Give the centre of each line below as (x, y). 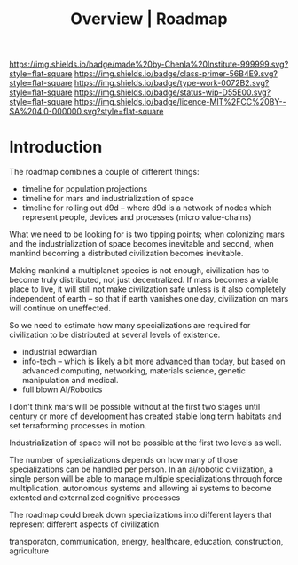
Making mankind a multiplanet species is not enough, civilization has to (139, 271)
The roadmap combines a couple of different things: (104, 172)
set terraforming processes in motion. (78, 426)
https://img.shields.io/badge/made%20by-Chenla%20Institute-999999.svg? (149, 64)
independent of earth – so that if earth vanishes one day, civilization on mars (149, 299)
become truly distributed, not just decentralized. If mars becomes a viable (144, 280)
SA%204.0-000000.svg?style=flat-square (86, 112)
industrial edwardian (59, 352)
